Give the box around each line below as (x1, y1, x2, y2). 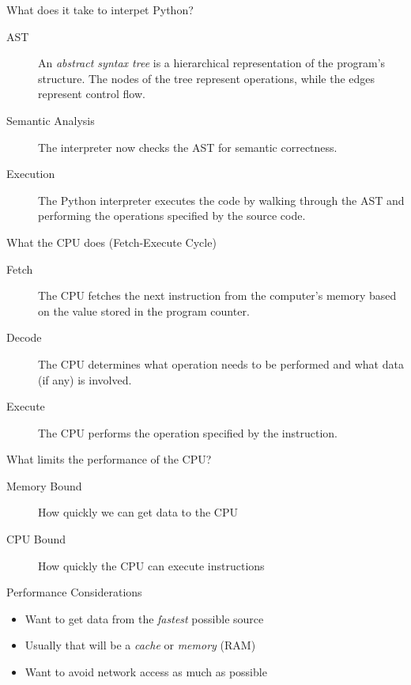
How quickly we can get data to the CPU (38, 504, 238, 520)
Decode (6, 329, 42, 346)
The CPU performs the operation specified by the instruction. (38, 424, 337, 441)
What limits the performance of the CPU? (6, 451, 212, 467)
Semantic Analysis (6, 112, 95, 128)
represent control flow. (38, 85, 145, 102)
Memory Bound (6, 477, 82, 494)
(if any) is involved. (38, 371, 132, 388)
